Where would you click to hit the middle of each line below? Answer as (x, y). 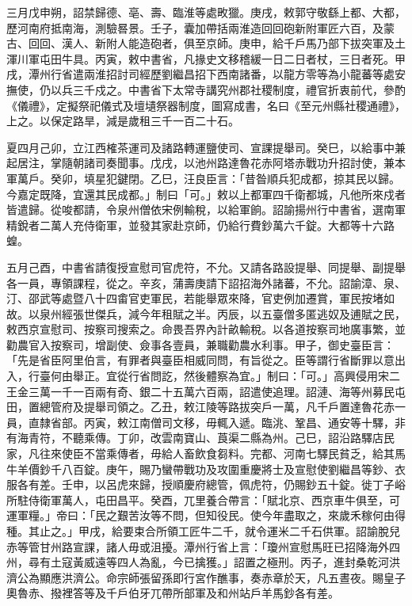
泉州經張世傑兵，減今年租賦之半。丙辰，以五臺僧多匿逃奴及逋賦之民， (222, 313)
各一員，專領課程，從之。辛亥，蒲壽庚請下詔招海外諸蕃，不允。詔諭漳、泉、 (206, 282)
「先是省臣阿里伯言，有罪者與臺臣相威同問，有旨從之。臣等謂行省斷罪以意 (200, 360)
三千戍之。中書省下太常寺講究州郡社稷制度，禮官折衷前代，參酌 (239, 89)
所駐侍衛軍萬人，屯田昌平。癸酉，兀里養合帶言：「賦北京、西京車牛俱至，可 (203, 499)
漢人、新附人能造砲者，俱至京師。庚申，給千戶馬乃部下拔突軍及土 (233, 43)
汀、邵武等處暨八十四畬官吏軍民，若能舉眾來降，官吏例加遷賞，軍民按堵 (195, 298)
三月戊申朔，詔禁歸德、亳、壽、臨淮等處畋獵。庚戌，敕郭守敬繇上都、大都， (206, 12)
